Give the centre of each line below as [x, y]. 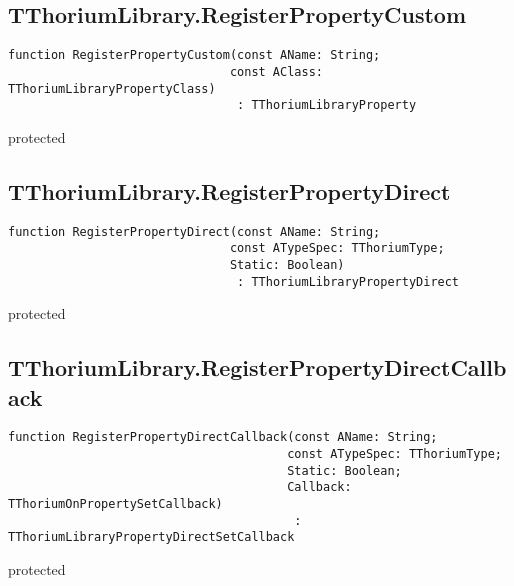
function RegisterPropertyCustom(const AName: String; [194, 55]
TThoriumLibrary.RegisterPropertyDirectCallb [257, 367]
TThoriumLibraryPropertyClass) [112, 88]
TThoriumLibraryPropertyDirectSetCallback [151, 537]
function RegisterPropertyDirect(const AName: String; [194, 231]
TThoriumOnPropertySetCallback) [115, 504]
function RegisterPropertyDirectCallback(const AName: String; [223, 437]
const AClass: [276, 71]
